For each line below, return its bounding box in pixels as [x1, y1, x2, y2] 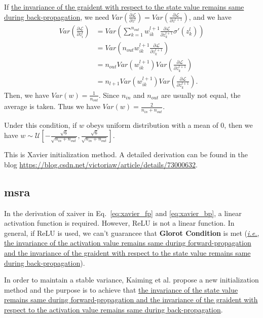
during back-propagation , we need [4, 11, 109, 22]
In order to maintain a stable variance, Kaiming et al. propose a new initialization [4, 274, 259, 285]
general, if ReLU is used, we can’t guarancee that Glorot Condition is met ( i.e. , [4, 227, 259, 238]
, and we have [189, 11, 232, 22]
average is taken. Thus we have [4, 101, 100, 112]
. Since [98, 89, 120, 100]
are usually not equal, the [161, 89, 241, 100]
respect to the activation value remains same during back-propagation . [4, 304, 223, 314]
